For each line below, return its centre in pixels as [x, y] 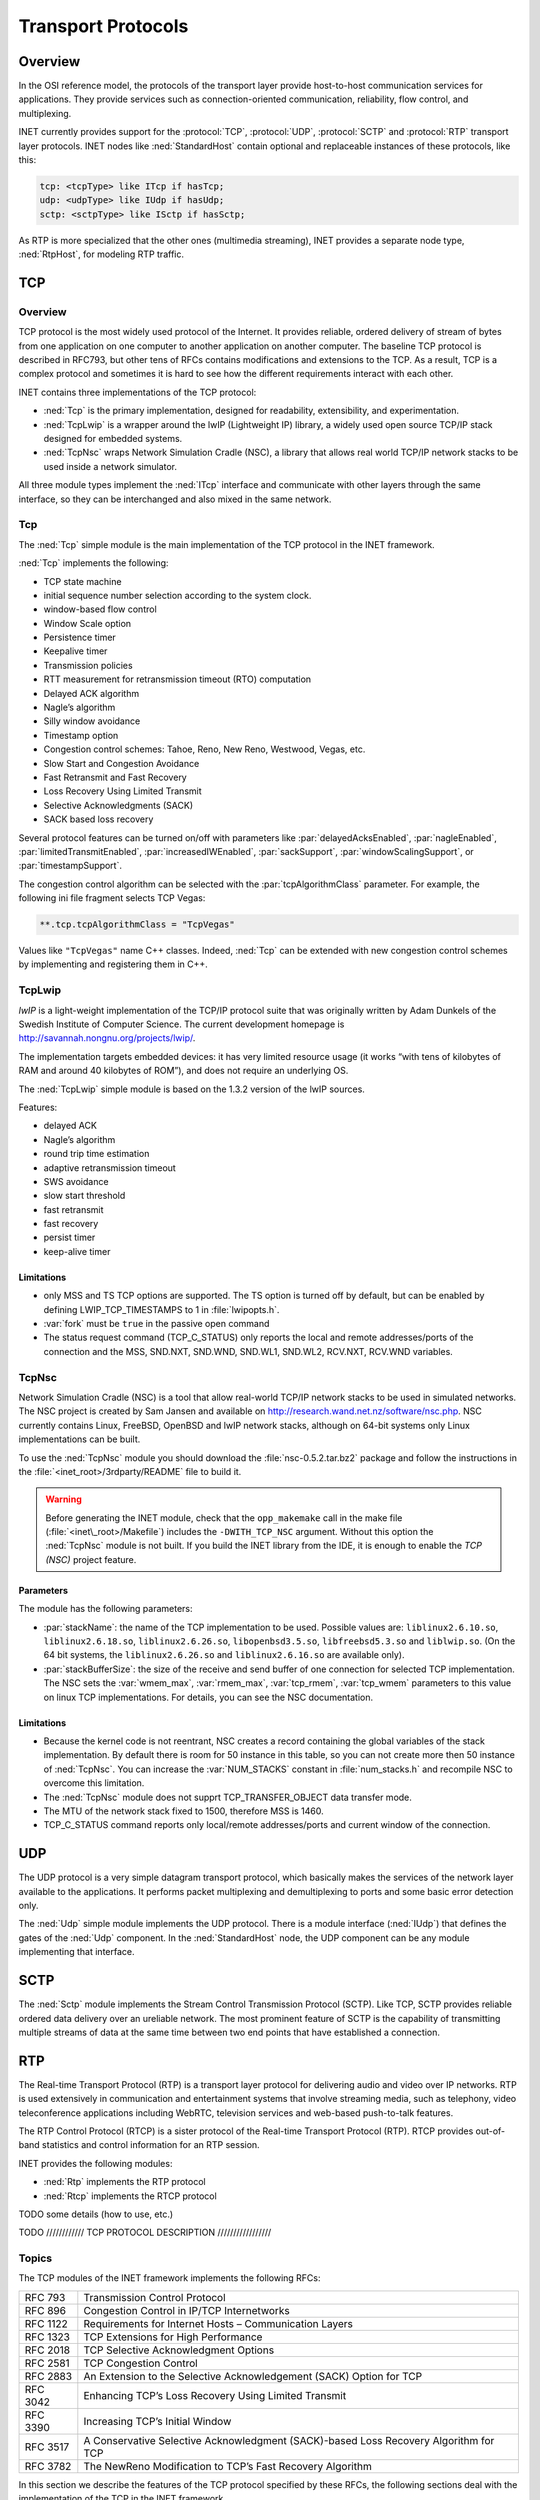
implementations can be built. [79, 1439]
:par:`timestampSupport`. [70, 866]
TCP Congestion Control [141, 2363]
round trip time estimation [96, 1154]
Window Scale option [87, 623]
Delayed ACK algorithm [91, 693]
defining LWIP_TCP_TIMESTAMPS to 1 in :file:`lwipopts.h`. [161, 1309]
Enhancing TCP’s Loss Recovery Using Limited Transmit [215, 2395]
